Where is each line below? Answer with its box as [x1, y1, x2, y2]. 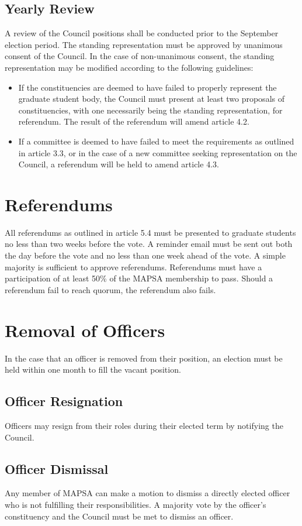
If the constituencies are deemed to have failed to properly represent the [18, 81, 277, 93]
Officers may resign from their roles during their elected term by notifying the [5, 419, 283, 431]
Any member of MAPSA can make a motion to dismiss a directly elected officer [5, 487, 290, 499]
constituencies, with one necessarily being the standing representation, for [18, 104, 283, 116]
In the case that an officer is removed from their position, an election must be [5, 352, 283, 364]
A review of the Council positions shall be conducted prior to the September [5, 27, 279, 39]
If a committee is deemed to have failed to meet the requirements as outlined [18, 135, 294, 147]
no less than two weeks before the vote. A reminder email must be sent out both [5, 238, 293, 250]
